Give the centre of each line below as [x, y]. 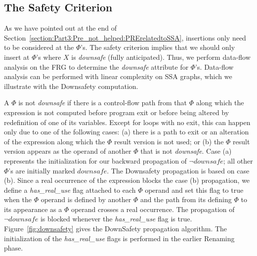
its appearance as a [33, 209]
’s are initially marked [42, 170]
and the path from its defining [186, 199]
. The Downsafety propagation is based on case [178, 170]
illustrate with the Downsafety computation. [71, 86]
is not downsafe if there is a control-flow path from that [103, 103]
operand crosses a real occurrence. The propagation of [153, 209]
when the [18, 199]
